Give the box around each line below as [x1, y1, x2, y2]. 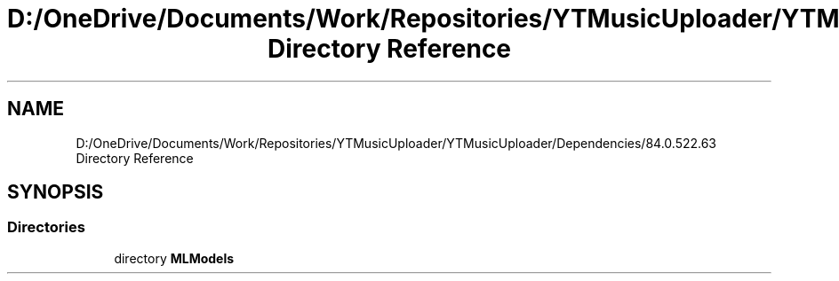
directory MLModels [114, 250, 235, 266]
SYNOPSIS [7, 181, 104, 204]
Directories [7, 218, 85, 237]
